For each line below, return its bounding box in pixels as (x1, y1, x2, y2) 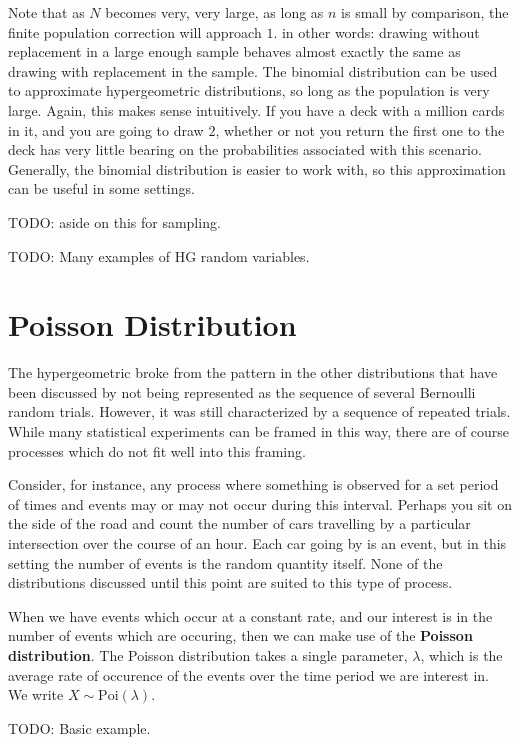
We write (8, 684, 64, 705)
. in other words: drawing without (273, 21, 480, 42)
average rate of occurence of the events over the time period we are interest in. (8, 664, 490, 685)
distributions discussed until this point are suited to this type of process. (8, 572, 453, 593)
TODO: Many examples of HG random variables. (8, 245, 310, 266)
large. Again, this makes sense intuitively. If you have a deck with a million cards (8, 99, 505, 120)
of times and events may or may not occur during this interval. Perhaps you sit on (8, 493, 512, 514)
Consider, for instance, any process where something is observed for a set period (8, 474, 499, 495)
